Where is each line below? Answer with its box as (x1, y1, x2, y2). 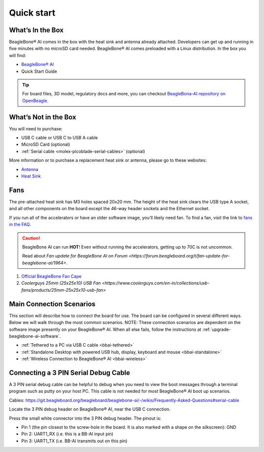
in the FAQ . (9, 221, 31, 227)
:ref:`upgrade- (202, 326, 231, 332)
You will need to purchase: (9, 126, 63, 131)
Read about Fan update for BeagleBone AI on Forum (22, 253, 128, 259)
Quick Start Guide (21, 68, 57, 74)
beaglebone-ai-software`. (9, 333, 61, 339)
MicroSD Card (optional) (21, 142, 70, 148)
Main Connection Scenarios (9, 300, 96, 308)
